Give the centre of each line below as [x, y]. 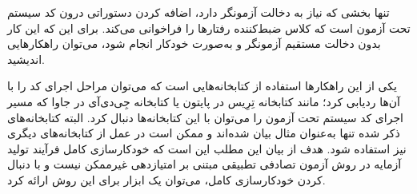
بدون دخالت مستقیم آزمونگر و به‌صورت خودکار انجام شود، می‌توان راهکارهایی [194, 44]
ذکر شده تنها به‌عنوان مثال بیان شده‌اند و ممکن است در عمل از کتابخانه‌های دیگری [204, 133]
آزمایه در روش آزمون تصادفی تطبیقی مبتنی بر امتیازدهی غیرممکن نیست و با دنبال [204, 164]
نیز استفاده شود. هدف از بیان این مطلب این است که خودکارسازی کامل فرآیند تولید [207, 148]
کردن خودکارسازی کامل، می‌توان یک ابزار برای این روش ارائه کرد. [166, 179]
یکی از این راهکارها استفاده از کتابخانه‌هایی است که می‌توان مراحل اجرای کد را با [202, 86]
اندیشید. [26, 59]
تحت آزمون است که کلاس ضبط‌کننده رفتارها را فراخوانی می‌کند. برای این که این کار [209, 28]
